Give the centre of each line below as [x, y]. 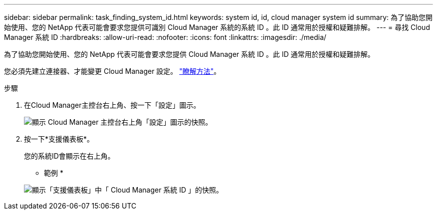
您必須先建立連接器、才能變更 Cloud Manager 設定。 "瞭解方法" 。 [112, 71]
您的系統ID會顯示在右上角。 [69, 156]
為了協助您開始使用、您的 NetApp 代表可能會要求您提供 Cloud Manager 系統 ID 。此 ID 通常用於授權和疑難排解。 [189, 54]
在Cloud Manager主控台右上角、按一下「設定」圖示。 [112, 105]
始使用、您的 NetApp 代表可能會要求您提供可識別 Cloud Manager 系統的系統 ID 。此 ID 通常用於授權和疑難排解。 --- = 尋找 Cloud [217, 27]
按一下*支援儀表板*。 [59, 139]
